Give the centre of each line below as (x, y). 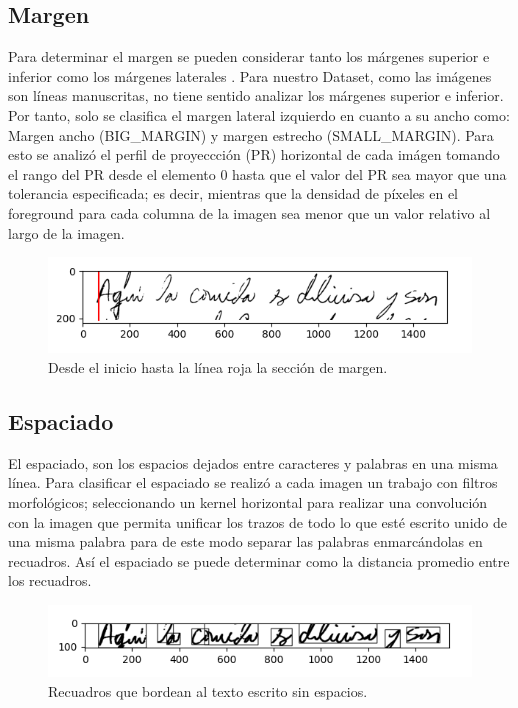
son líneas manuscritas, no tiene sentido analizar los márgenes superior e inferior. (256, 95)
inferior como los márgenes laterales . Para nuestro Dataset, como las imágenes (250, 75)
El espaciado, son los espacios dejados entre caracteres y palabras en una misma (253, 462)
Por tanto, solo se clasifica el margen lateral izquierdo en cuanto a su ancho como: (259, 114)
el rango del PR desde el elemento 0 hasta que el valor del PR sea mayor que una (257, 173)
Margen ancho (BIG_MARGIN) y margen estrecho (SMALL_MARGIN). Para (251, 134)
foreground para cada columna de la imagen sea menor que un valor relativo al (249, 212)
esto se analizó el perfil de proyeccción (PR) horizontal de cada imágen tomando (254, 154)
